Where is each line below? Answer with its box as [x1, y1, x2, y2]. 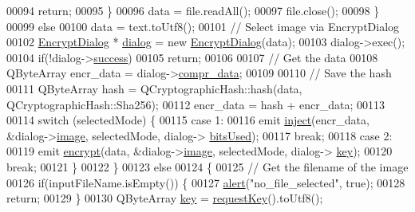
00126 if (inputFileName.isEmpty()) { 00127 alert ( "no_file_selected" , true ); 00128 [6, 174, 405, 190]
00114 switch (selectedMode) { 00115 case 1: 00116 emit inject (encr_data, [6, 112, 370, 128]
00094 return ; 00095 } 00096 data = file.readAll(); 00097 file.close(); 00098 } [6, 2, 380, 18]
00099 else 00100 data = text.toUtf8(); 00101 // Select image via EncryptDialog [6, 18, 400, 34]
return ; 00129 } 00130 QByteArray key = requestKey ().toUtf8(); [6, 190, 323, 206]
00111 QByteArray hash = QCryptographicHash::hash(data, [6, 80, 302, 96]
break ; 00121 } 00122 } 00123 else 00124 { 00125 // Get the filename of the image [6, 158, 409, 175]
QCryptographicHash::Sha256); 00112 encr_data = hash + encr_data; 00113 [6, 96, 385, 112]
